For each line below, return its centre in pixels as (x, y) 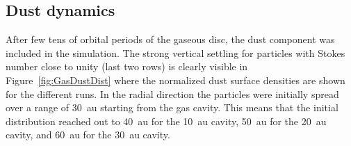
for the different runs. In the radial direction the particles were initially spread (172, 94)
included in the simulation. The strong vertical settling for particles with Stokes (175, 52)
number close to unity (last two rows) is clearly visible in (127, 66)
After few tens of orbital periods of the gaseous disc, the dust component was (170, 39)
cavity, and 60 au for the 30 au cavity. (88, 135)
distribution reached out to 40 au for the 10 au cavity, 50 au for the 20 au (166, 121)
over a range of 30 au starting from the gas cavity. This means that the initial (172, 107)
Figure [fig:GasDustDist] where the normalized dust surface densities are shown (175, 80)
